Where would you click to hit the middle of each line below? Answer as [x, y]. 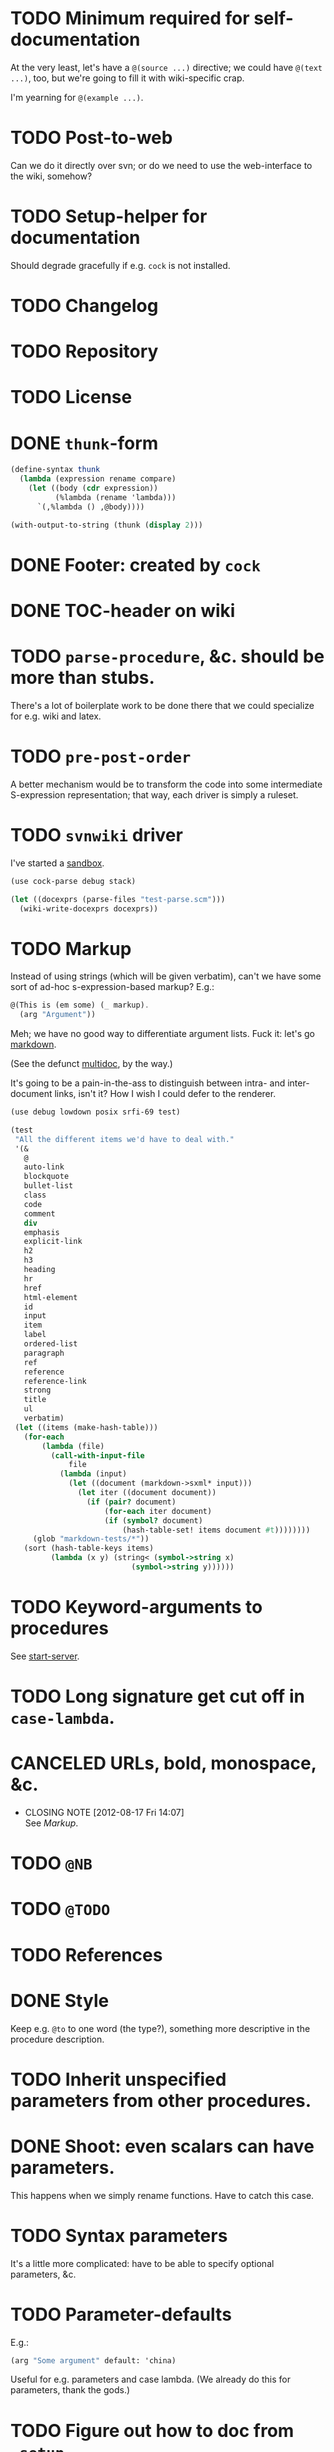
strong [37, 1390]
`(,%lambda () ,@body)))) [90, 507]
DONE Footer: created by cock [136, 564]
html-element [50, 1297]
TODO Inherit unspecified [118, 2079]
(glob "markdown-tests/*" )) [91, 1539]
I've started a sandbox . [57, 863]
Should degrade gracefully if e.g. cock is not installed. [120, 265]
